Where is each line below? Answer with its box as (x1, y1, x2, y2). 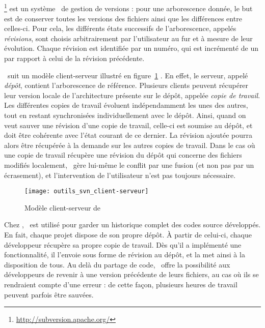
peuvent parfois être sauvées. (4, 289, 94, 300)
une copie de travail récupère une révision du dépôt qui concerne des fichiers (4, 150, 242, 160)
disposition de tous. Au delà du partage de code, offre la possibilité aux (4, 259, 230, 270)
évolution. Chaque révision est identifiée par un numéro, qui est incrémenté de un (4, 43, 258, 53)
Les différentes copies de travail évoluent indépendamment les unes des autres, (4, 100, 248, 110)
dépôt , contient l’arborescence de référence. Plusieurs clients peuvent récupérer (4, 80, 249, 91)
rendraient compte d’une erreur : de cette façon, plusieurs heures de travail (4, 279, 237, 289)
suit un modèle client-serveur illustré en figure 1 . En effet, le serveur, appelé (7, 70, 248, 80)
